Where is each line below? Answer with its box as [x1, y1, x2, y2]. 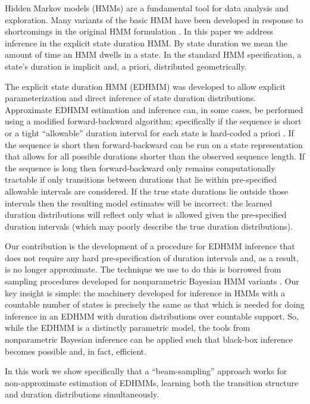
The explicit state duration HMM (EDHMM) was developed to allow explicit [5, 80, 286, 92]
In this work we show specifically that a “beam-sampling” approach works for [5, 365, 287, 377]
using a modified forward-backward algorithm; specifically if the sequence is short [5, 115, 302, 127]
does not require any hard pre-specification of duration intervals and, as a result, [5, 251, 299, 264]
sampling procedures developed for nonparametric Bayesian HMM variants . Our [5, 275, 299, 287]
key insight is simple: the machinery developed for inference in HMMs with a [5, 286, 285, 299]
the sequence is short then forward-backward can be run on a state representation [5, 138, 303, 151]
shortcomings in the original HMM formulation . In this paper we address [5, 25, 273, 37]
